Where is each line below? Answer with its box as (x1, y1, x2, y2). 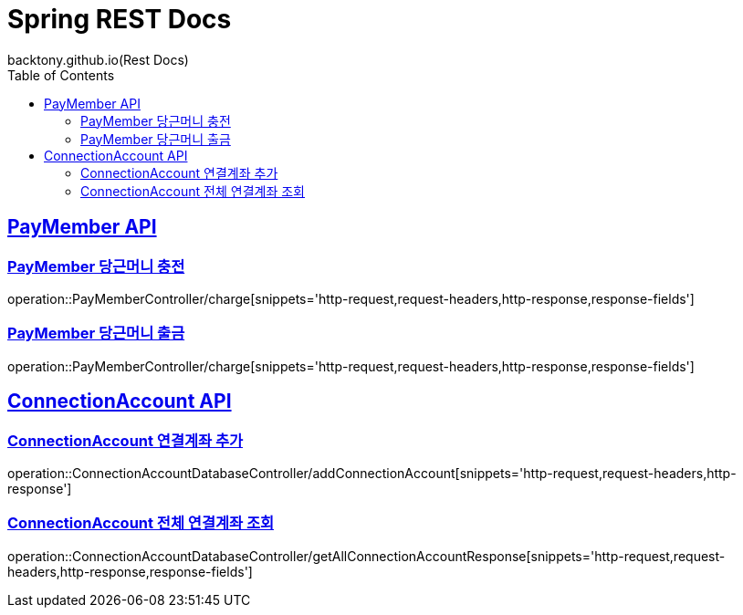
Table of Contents (7, 67, 115, 83)
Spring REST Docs (7, 4, 232, 35)
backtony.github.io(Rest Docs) (7, 51, 189, 68)
